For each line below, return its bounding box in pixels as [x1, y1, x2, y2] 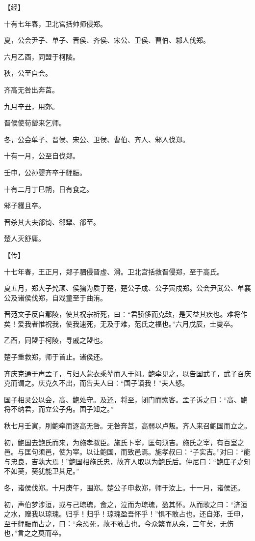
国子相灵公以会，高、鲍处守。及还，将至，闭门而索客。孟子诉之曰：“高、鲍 [4, 394, 248, 404]
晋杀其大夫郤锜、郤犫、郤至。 [4, 216, 100, 227]
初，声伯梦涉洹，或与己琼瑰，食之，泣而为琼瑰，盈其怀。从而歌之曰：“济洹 [4, 499, 248, 509]
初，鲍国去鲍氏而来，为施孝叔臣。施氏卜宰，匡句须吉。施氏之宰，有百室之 [4, 437, 244, 447]
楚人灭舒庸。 [4, 233, 45, 243]
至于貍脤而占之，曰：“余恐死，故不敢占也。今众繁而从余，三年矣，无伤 [4, 518, 234, 528]
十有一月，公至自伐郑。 [4, 150, 79, 161]
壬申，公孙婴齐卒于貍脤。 [4, 167, 86, 177]
